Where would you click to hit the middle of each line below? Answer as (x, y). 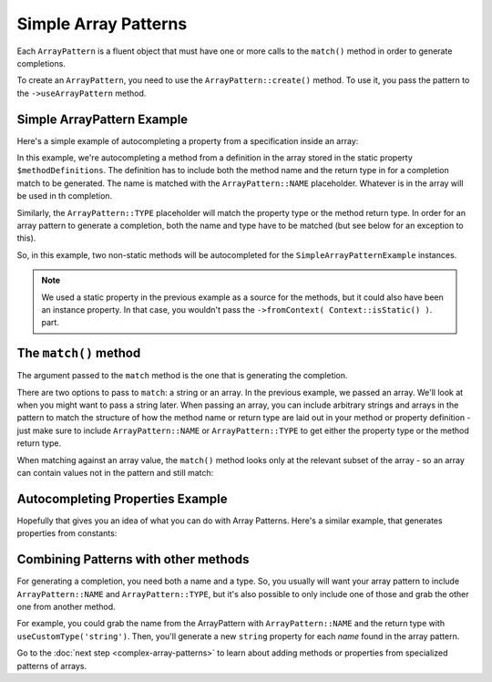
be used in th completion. (65, 196)
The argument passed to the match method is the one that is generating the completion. (182, 376)
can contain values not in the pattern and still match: (115, 472)
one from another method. (66, 606)
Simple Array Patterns (102, 24)
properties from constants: (67, 533)
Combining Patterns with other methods (133, 559)
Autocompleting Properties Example (122, 498)
